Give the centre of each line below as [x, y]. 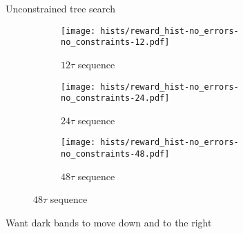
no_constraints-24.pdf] [115, 98]
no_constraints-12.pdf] [115, 42]
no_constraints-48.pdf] [115, 154]
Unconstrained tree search [60, 8]
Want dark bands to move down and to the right [109, 222]
